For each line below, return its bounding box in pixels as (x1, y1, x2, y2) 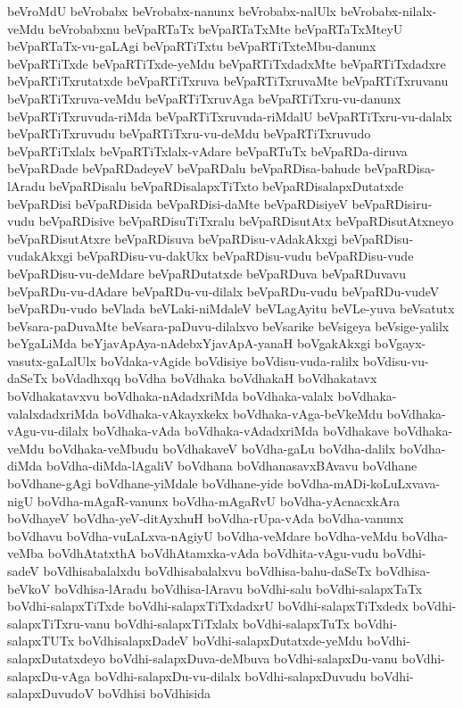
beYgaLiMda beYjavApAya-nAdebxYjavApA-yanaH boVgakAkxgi (7, 334, 371, 353)
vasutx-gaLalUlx (7, 351, 96, 370)
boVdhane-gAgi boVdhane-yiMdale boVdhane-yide (7, 474, 284, 493)
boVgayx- (374, 334, 426, 353)
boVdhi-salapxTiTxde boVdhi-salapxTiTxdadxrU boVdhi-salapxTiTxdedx (7, 596, 409, 615)
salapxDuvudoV (7, 684, 95, 703)
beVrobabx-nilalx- (340, 2, 437, 20)
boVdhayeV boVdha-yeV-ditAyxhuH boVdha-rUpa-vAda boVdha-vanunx (7, 509, 404, 528)
